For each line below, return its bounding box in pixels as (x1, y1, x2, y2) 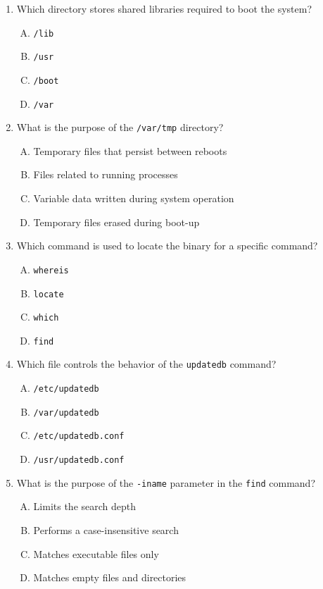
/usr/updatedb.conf (33, 455, 125, 466)
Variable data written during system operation (33, 191, 234, 206)
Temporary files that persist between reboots (33, 143, 227, 158)
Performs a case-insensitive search (33, 523, 179, 537)
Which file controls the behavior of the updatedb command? (16, 356, 277, 371)
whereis (33, 265, 69, 275)
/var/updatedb (33, 407, 99, 418)
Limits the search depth (33, 499, 137, 514)
